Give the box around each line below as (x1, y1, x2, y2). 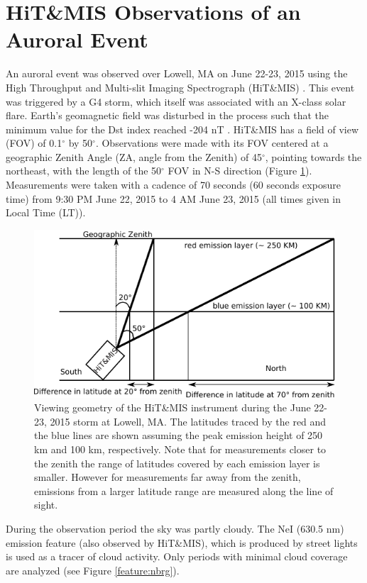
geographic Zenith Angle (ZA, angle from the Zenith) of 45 (6, 149, 262, 164)
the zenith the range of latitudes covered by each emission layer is (34, 455, 320, 470)
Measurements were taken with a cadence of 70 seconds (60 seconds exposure (6, 177, 341, 192)
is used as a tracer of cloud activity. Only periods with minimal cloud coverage (6, 549, 348, 564)
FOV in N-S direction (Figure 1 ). (168, 163, 312, 178)
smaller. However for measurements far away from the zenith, (34, 470, 301, 484)
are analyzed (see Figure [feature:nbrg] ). (6, 562, 180, 577)
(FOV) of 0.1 (6, 135, 62, 150)
